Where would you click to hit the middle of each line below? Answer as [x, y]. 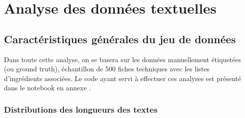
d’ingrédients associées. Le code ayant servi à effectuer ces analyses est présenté [122, 78]
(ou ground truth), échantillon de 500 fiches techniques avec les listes [107, 69]
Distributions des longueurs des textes [81, 109]
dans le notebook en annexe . [48, 88]
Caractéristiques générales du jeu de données [120, 39]
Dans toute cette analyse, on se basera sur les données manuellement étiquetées [122, 59]
